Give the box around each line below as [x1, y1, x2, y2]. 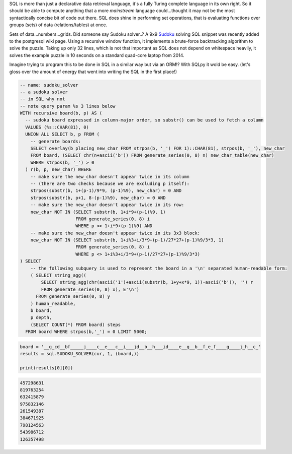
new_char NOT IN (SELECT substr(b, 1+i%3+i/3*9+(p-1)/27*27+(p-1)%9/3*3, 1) [30, 237, 224, 243]
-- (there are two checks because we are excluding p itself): [30, 180, 190, 186]
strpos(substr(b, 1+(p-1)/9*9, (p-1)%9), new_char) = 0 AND [30, 188, 182, 193]
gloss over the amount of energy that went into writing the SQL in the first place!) [9, 69, 177, 75]
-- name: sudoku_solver [20, 82, 79, 88]
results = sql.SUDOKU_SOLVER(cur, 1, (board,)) [20, 351, 139, 357]
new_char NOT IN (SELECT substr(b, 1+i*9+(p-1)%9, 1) [30, 209, 166, 215]
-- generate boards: [30, 139, 81, 144]
